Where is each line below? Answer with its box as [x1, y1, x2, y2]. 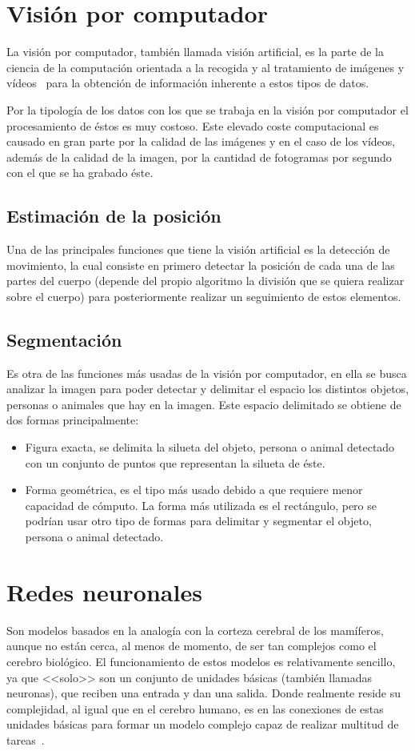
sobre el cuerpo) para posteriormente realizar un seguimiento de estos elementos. [6, 287, 401, 304]
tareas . [6, 731, 45, 748]
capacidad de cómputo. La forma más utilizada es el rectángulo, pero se [25, 496, 377, 513]
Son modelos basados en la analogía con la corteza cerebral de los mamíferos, [6, 621, 384, 638]
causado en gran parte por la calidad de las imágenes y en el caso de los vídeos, [6, 133, 396, 150]
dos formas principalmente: [6, 412, 139, 428]
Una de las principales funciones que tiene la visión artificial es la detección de [6, 241, 390, 258]
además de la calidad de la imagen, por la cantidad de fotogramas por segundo [6, 148, 392, 165]
